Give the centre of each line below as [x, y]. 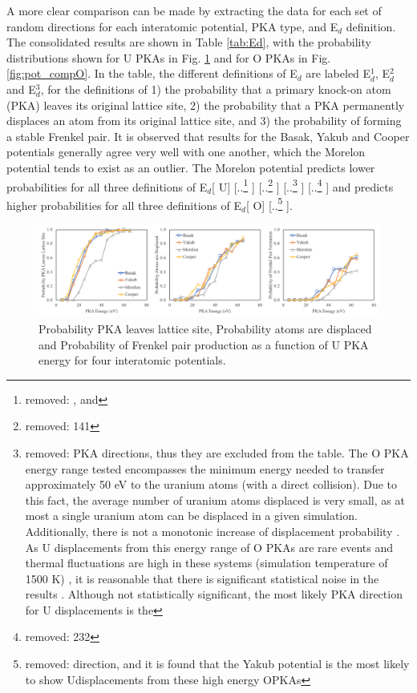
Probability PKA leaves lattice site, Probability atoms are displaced [205, 328]
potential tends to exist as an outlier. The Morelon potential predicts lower [191, 167]
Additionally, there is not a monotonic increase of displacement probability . [213, 531]
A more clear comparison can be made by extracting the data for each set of [194, 10]
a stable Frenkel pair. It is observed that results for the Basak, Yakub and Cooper [208, 136]
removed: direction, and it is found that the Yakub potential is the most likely [217, 664]
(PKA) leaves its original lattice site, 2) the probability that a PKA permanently [206, 105]
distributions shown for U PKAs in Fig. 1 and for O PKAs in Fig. [169, 57]
